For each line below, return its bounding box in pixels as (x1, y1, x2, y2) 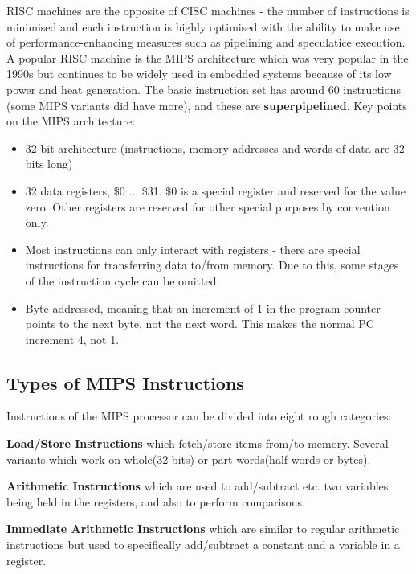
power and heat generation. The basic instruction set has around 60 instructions (6, 80, 402, 97)
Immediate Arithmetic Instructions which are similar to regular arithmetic (6, 520, 400, 537)
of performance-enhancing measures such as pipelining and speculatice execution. (6, 34, 406, 51)
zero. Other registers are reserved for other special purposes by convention (25, 198, 390, 215)
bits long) (25, 155, 73, 172)
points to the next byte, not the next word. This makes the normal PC (25, 315, 374, 332)
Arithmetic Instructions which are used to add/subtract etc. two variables (6, 478, 389, 494)
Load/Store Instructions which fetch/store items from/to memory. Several (6, 435, 389, 452)
